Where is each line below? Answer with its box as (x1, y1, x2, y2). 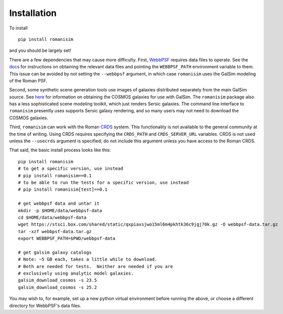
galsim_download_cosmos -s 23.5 (18, 278, 97, 283)
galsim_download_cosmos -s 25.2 (18, 285, 97, 290)
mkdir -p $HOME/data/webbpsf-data (18, 208, 102, 213)
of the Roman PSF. (9, 77, 47, 83)
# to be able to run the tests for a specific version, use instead (18, 180, 189, 185)
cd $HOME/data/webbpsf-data (18, 215, 87, 220)
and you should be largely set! (9, 47, 72, 53)
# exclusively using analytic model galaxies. (18, 271, 134, 277)
